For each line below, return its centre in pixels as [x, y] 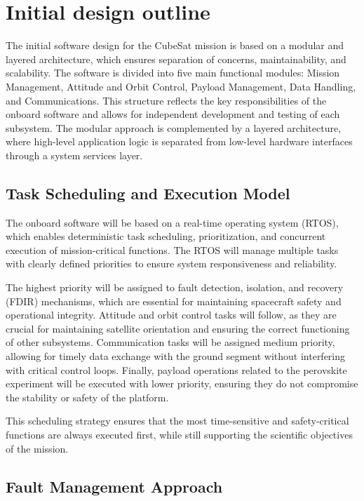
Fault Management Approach [114, 486]
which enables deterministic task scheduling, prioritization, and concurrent [166, 236]
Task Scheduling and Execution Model [148, 193]
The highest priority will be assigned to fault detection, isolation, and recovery [175, 287]
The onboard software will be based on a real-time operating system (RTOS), [172, 222]
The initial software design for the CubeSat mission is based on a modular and [175, 45]
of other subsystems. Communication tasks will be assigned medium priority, [170, 342]
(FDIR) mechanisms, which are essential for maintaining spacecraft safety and [174, 301]
